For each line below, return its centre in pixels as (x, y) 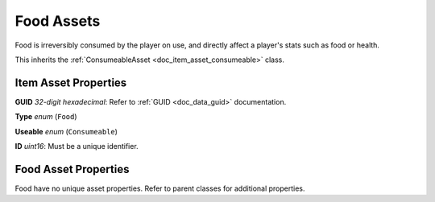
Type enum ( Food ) (46, 117)
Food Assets (58, 21)
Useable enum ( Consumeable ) (66, 131)
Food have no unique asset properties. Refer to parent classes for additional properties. (160, 188)
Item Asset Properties (71, 82)
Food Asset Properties (72, 169)
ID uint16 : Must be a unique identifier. (77, 146)
